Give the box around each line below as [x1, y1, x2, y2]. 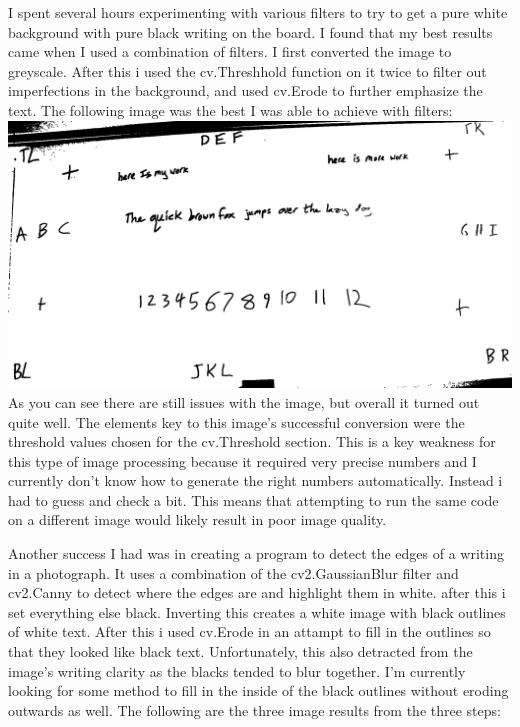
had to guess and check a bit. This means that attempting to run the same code [8, 489, 499, 510]
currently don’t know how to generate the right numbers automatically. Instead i [8, 470, 503, 491]
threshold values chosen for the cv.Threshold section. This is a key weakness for [8, 431, 496, 452]
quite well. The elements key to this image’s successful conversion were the [8, 411, 465, 432]
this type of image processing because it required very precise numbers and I [8, 450, 477, 471]
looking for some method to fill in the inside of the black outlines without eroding [8, 680, 509, 701]
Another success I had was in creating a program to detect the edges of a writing [8, 543, 504, 564]
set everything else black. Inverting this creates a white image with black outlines [8, 601, 506, 622]
